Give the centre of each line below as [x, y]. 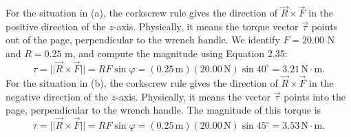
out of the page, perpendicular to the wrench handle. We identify [143, 40]
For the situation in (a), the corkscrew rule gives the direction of [141, 13]
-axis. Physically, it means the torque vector [206, 26]
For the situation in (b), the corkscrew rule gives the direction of [142, 83]
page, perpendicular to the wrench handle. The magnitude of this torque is [163, 110]
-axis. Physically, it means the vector [193, 96]
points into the [315, 96]
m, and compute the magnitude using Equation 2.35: [176, 53]
